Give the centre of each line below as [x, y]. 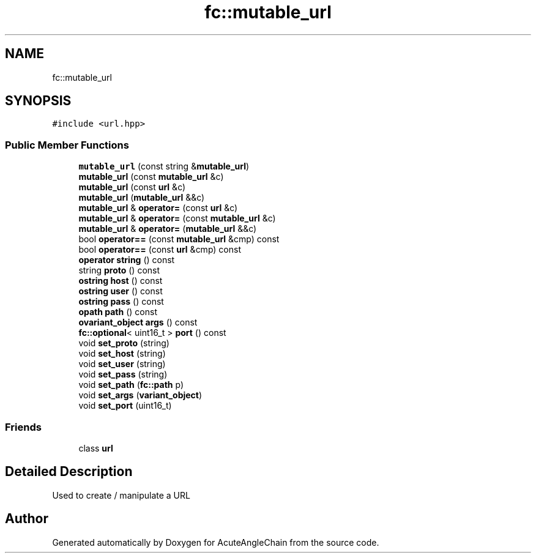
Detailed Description [69, 472]
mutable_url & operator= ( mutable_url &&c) [168, 229]
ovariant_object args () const [138, 322]
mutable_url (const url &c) [132, 187]
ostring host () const [121, 281]
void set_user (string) [122, 364]
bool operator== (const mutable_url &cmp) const [179, 239]
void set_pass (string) [123, 374]
